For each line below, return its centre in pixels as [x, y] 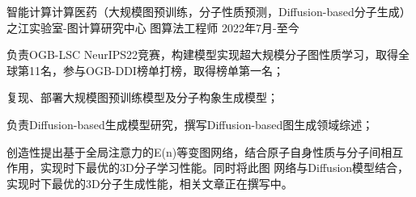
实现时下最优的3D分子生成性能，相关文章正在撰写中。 [150, 183]
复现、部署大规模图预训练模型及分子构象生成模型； [142, 97]
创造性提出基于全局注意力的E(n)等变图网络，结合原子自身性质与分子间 [194, 151]
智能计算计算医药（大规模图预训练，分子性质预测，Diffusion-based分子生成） [209, 11]
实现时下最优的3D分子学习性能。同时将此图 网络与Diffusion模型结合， [225, 168]
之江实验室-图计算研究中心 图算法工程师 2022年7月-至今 [153, 27]
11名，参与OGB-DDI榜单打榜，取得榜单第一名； [156, 70]
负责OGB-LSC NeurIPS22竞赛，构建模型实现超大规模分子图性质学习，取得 [203, 54]
